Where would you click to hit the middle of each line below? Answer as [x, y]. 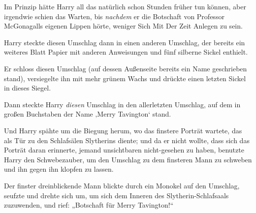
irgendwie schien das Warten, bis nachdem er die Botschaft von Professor [114, 16]
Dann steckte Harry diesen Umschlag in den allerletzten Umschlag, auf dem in [122, 104]
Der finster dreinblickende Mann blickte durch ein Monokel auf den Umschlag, [122, 185]
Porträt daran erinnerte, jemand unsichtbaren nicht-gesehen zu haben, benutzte [124, 150]
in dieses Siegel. [28, 88]
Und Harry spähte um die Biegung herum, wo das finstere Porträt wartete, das [123, 130]
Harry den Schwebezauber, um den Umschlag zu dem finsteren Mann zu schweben [128, 159]
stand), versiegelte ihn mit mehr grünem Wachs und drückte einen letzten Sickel [125, 78]
